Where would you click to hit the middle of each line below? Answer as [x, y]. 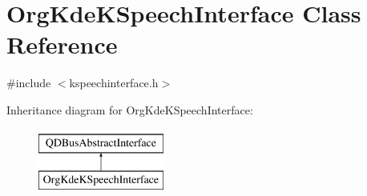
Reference [62, 44]
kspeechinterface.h [114, 83]
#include [29, 83]
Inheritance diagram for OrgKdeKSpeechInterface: [130, 109]
